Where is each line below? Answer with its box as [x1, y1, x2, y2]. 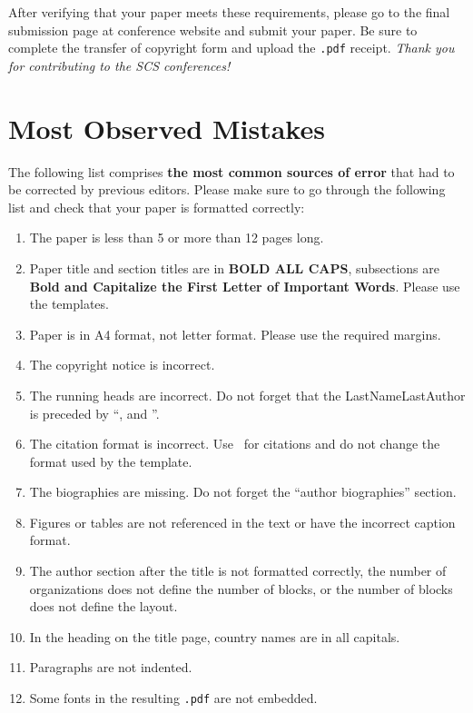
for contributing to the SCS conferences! [8, 55, 231, 74]
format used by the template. [29, 451, 192, 470]
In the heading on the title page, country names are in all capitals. [29, 627, 400, 646]
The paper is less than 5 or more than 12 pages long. [29, 228, 324, 247]
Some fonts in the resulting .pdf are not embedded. [29, 688, 318, 708]
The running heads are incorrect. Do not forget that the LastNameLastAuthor [29, 385, 466, 404]
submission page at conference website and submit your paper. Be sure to [8, 20, 418, 39]
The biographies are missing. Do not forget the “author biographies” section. [29, 482, 457, 501]
